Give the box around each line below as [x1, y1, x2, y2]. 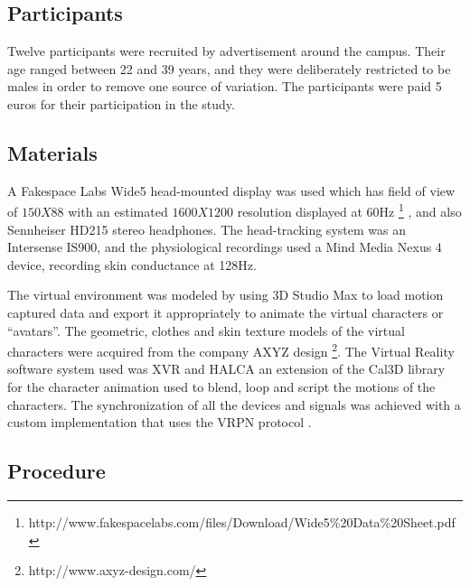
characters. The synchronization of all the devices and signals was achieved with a [7, 395, 461, 414]
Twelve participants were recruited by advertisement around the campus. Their [7, 42, 446, 60]
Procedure [7, 457, 106, 485]
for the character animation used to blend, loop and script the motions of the [7, 377, 436, 396]
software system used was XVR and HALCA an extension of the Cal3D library [7, 359, 446, 378]
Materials [7, 138, 98, 166]
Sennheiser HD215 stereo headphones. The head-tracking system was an [7, 219, 406, 238]
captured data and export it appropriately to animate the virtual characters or [7, 303, 444, 321]
